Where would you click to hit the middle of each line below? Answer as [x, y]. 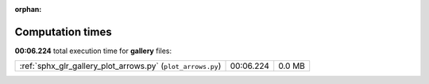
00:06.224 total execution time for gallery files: [93, 51]
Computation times [63, 32]
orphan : [28, 9]
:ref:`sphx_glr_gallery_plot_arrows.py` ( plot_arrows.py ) [120, 66]
